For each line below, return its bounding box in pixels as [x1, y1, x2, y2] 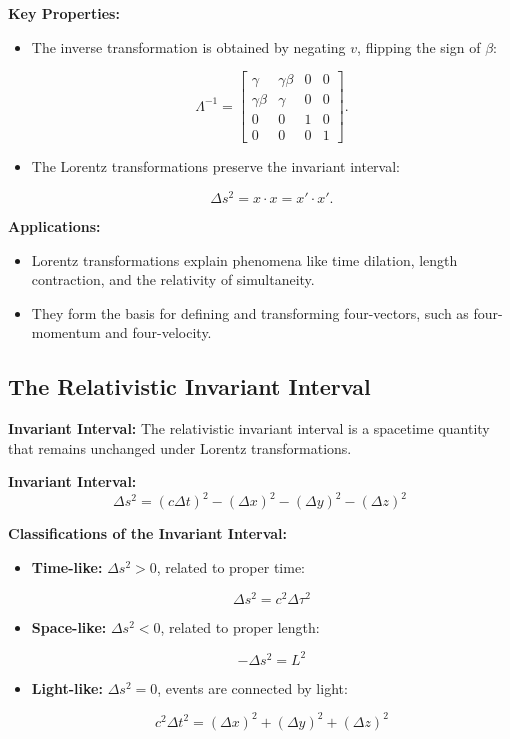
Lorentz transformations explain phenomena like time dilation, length [31, 249, 458, 270]
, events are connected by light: [157, 677, 348, 698]
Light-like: [31, 677, 103, 698]
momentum [31, 322, 101, 343]
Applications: [8, 215, 101, 236]
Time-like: [31, 557, 103, 578]
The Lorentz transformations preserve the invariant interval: [31, 156, 400, 177]
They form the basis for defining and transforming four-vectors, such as [31, 302, 469, 323]
